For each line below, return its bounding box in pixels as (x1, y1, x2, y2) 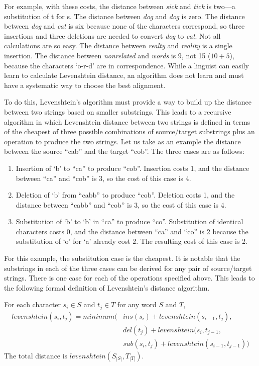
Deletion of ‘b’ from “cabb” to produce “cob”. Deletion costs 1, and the (16, 190, 235, 200)
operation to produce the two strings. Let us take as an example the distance (4, 136, 241, 146)
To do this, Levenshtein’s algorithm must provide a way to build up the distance (4, 97, 251, 107)
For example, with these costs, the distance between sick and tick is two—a (4, 1, 235, 11)
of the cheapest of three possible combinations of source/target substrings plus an (4, 126, 255, 137)
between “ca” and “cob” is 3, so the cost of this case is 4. (16, 172, 191, 183)
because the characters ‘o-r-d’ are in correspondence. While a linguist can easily (4, 60, 249, 70)
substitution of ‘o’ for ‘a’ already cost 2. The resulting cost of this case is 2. (16, 236, 247, 246)
